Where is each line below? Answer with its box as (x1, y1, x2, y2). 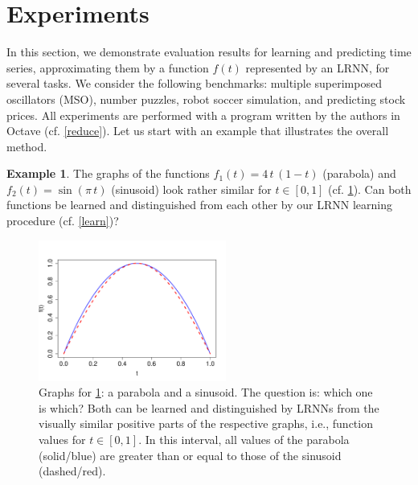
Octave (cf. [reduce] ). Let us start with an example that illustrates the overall (6, 122, 389, 139)
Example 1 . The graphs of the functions (6, 165, 210, 182)
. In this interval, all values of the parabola (138, 430, 350, 447)
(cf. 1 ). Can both (328, 180, 412, 197)
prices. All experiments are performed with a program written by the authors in (6, 106, 400, 123)
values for (39, 430, 86, 447)
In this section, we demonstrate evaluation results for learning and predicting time (6, 43, 412, 60)
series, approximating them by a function (6, 59, 209, 76)
